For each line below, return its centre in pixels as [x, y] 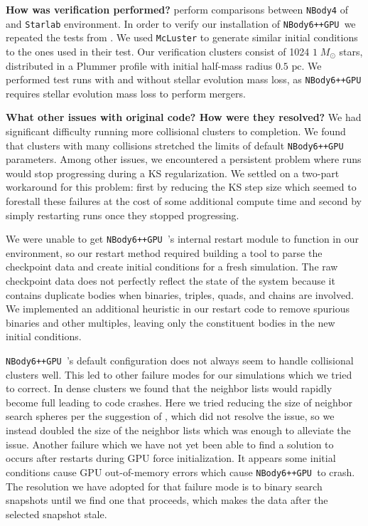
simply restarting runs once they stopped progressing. [123, 215]
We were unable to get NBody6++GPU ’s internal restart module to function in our [182, 239]
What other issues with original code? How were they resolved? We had [184, 117]
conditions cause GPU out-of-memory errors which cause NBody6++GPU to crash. [180, 472]
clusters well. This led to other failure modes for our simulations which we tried [179, 374]
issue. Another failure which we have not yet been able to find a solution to [170, 444]
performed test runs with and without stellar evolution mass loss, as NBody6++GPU [184, 79]
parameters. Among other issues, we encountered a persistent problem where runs [184, 159]
